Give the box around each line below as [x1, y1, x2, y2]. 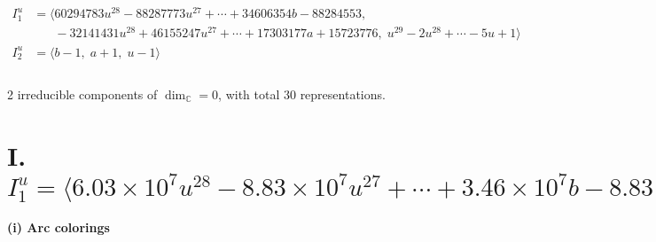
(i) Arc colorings [7, 217, 110, 236]
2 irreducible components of [7, 84, 158, 103]
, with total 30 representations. [218, 84, 386, 103]
